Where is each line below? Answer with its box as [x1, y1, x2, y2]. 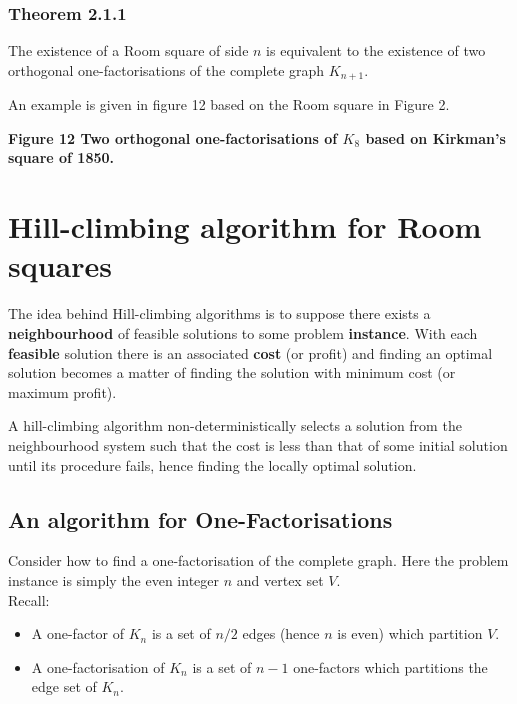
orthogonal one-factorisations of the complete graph [8, 59, 325, 80]
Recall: [8, 589, 50, 610]
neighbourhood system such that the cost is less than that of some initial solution [8, 434, 508, 455]
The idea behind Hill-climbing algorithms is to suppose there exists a [8, 303, 431, 324]
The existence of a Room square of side [8, 40, 249, 61]
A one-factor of [31, 623, 125, 644]
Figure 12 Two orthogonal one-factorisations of [8, 127, 338, 148]
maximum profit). [8, 381, 117, 402]
